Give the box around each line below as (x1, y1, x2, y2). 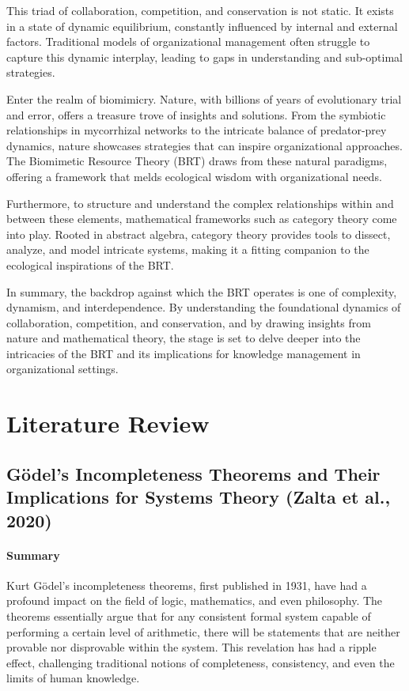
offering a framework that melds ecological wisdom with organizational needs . (6, 168, 382, 184)
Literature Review (6, 407, 210, 440)
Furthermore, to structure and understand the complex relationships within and (6, 194, 394, 211)
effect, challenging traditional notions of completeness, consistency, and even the (6, 654, 395, 670)
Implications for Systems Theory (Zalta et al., (6, 485, 391, 509)
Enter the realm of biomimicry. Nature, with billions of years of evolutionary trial (6, 90, 402, 107)
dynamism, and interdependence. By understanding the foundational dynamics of (6, 299, 401, 315)
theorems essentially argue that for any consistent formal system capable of (6, 607, 371, 624)
